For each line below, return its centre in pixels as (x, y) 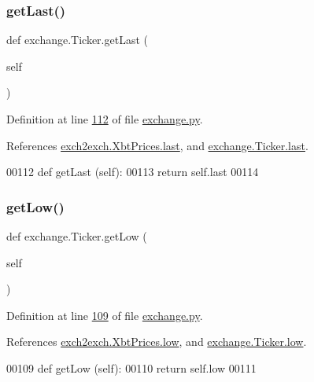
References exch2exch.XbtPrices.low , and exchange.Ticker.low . (157, 342)
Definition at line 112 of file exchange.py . (105, 119)
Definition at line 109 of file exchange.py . (105, 315)
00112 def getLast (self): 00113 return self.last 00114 (133, 172)
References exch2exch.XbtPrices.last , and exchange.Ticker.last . (157, 145)
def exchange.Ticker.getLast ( (77, 40)
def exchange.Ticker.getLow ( (77, 236)
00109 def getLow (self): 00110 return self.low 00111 (131, 367)
